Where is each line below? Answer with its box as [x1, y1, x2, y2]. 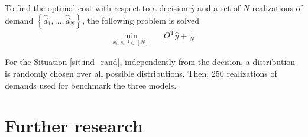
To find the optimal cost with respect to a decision [5, 2, 188, 14]
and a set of [197, 2, 241, 14]
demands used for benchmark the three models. [5, 79, 177, 91]
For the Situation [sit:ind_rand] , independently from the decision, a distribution [5, 56, 296, 68]
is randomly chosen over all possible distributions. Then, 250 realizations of [5, 67, 277, 79]
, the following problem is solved [82, 14, 199, 26]
